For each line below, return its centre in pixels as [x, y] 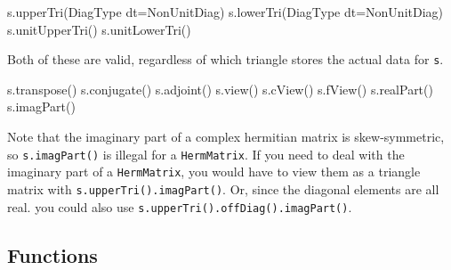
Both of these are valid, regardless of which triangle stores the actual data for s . [225, 59]
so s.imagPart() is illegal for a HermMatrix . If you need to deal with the [206, 154]
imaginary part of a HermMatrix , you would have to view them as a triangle [214, 172]
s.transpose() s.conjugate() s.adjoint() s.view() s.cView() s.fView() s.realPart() [220, 89]
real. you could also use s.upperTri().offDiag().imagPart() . [180, 206]
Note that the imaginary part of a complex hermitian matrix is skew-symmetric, [226, 137]
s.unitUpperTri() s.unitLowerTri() [99, 29]
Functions [52, 254]
